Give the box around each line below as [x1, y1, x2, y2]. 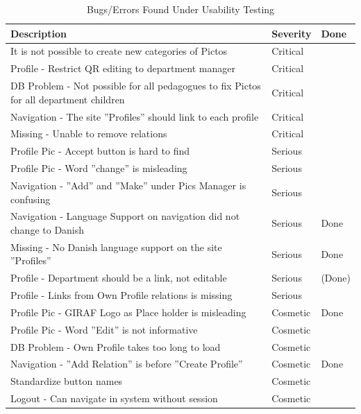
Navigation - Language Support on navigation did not [10, 209, 240, 223]
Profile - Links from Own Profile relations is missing [10, 288, 233, 302]
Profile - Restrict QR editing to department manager [10, 61, 235, 76]
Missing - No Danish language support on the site [10, 239, 222, 254]
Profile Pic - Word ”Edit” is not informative [10, 322, 198, 336]
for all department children [10, 92, 125, 106]
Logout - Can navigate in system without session [10, 391, 218, 406]
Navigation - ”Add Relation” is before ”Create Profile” [10, 356, 243, 371]
